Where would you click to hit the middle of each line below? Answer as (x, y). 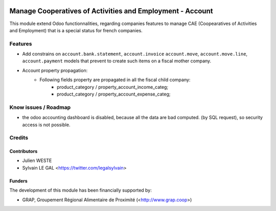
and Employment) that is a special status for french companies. (76, 30)
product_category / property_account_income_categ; (113, 87)
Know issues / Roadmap (40, 107)
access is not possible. (46, 125)
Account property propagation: (55, 70)
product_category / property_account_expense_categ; (114, 94)
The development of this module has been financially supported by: (80, 190)
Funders (18, 181)
